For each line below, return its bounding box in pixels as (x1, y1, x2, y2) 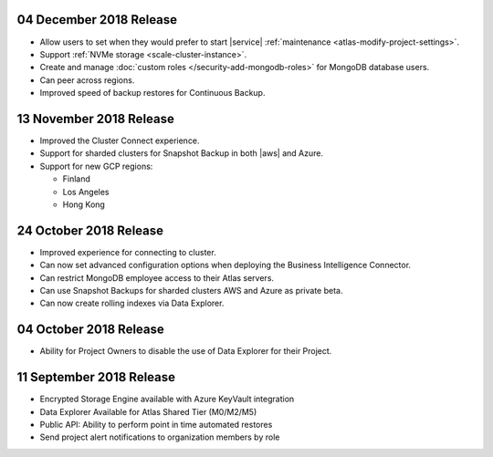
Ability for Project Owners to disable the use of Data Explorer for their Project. (39, 346, 332, 357)
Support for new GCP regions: (39, 161, 153, 171)
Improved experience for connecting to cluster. (39, 246, 216, 257)
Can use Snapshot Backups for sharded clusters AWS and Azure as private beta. (39, 286, 343, 296)
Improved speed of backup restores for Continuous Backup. (39, 88, 266, 99)
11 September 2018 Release (16, 369, 176, 385)
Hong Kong (62, 199, 105, 210)
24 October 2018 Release (16, 223, 164, 238)
